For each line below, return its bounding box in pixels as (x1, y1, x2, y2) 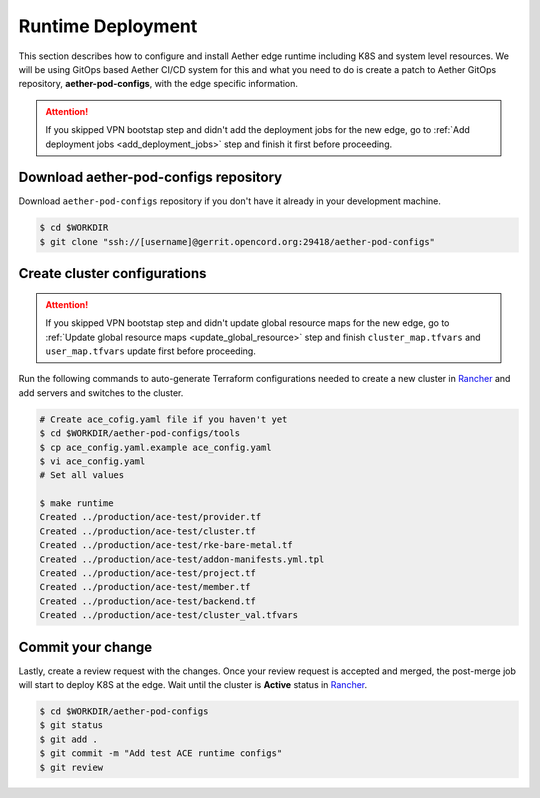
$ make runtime (39, 498, 114, 509)
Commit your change (18, 638, 153, 655)
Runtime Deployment (18, 15, 198, 37)
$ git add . (39, 733, 99, 745)
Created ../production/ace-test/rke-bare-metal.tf (39, 540, 294, 551)
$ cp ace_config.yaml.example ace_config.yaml (39, 441, 272, 453)
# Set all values (39, 470, 125, 481)
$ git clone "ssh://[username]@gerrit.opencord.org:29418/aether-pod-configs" (39, 236, 435, 247)
